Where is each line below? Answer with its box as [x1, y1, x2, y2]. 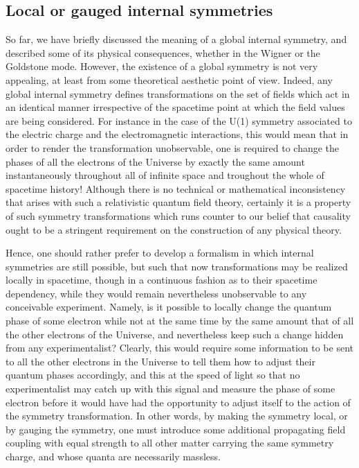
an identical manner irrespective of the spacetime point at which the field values [6, 100, 345, 114]
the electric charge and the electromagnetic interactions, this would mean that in [6, 127, 349, 141]
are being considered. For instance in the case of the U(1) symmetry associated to [6, 113, 352, 128]
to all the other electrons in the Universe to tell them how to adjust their [6, 354, 315, 368]
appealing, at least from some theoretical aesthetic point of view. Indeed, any [6, 72, 333, 87]
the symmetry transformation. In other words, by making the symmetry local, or [6, 408, 348, 423]
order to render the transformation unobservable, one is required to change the [6, 140, 340, 155]
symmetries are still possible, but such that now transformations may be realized [6, 259, 348, 273]
